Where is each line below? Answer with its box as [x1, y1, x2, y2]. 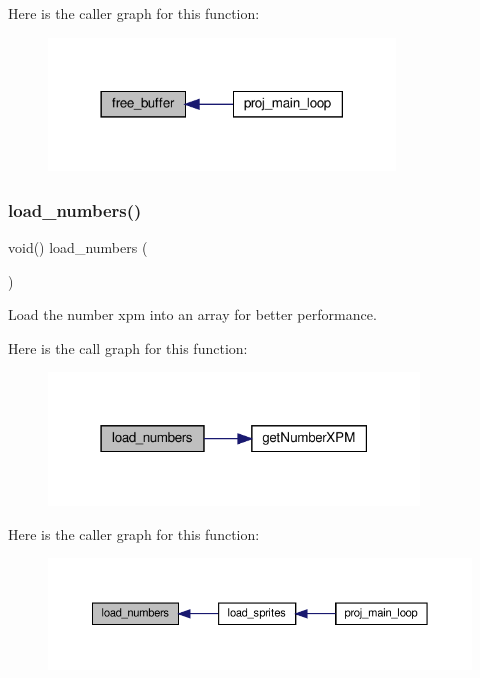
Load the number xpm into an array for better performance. [8, 304, 377, 325]
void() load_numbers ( [8, 237, 148, 258]
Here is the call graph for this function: [8, 337, 248, 358]
